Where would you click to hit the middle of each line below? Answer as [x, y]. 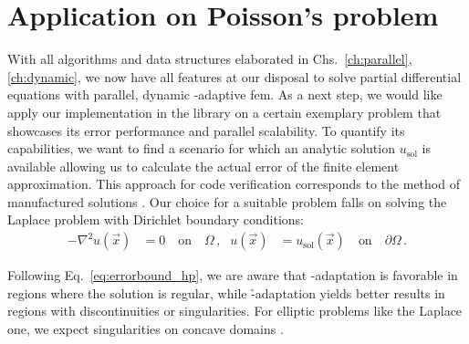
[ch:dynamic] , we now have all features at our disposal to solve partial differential [234, 76]
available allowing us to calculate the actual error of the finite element [203, 166]
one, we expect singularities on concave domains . [146, 328]
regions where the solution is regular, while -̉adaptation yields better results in [226, 292]
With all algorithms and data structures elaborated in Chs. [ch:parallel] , [210, 59]
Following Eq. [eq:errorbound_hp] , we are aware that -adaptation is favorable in [233, 275]
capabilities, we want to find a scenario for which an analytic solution [201, 148]
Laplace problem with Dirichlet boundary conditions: [156, 219]
